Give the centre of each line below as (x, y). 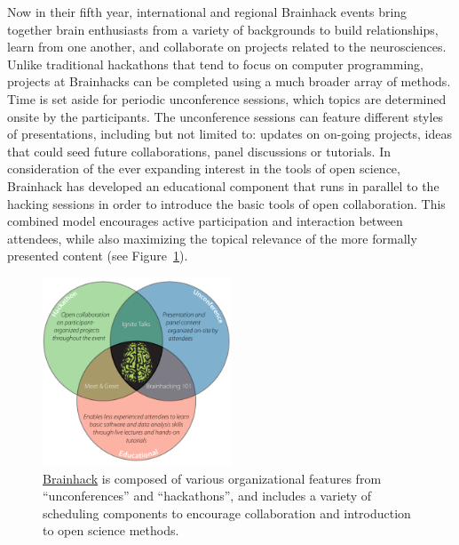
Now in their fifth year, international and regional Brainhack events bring (207, 12)
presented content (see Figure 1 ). (98, 256)
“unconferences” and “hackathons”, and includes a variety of (207, 496)
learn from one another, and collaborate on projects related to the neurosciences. (227, 47)
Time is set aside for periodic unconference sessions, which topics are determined (227, 98)
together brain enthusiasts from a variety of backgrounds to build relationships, (223, 29)
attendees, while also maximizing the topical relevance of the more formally (212, 238)
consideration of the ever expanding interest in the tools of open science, (204, 168)
